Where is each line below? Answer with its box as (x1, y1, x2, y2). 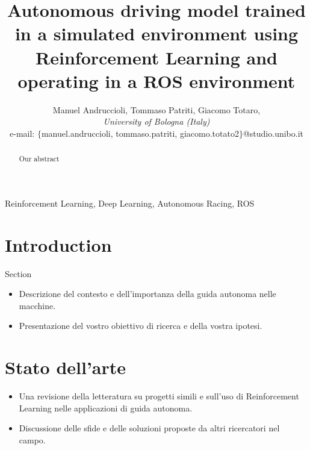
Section (5, 267, 32, 280)
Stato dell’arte (5, 355, 126, 380)
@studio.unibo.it (243, 127, 303, 139)
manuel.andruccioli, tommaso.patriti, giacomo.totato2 (41, 127, 239, 139)
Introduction (5, 232, 112, 257)
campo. (19, 433, 46, 446)
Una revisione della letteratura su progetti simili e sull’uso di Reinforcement (19, 390, 299, 402)
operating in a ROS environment (17, 68, 296, 93)
